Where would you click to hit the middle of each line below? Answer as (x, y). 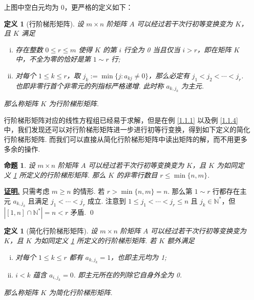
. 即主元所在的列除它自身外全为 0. (128, 274)
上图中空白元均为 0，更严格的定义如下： (68, 7)
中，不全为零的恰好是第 (53, 59)
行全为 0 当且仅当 (152, 49)
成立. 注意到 (107, 200)
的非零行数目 (137, 174)
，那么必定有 (169, 75)
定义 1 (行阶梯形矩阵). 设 (44, 23)
